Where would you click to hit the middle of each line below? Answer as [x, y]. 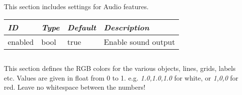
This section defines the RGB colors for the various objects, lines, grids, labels [120, 68]
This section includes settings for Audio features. [76, 6]
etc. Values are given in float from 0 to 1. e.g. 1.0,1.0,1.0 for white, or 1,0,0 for [121, 77]
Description [126, 27]
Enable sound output [139, 41]
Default [81, 27]
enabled [21, 41]
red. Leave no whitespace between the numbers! [75, 87]
